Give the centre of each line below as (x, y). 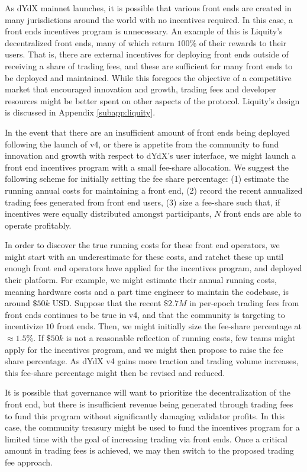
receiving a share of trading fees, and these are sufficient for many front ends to (149, 65)
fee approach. (29, 462)
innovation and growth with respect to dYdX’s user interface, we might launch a (150, 155)
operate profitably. (38, 225)
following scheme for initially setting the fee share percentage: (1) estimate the (147, 179)
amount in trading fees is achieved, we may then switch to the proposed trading (149, 450)
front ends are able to (262, 213)
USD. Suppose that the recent (107, 303)
